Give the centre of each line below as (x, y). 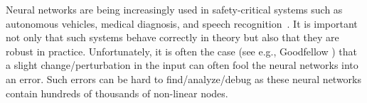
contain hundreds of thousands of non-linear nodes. (117, 93)
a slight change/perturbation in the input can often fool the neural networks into (182, 65)
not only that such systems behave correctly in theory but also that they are (172, 37)
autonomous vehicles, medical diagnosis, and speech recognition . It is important (182, 23)
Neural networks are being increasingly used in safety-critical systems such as (174, 9)
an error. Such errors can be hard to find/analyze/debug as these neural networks (184, 78)
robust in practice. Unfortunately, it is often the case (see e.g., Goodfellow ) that (182, 51)
